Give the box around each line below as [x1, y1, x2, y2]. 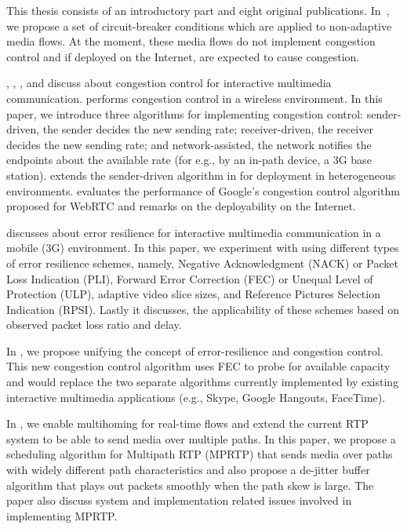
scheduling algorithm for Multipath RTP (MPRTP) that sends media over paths [6, 446, 393, 462]
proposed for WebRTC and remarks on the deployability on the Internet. [6, 198, 356, 214]
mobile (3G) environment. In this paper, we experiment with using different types [6, 239, 399, 256]
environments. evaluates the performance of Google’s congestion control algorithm [6, 182, 400, 199]
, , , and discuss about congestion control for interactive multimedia [6, 75, 332, 91]
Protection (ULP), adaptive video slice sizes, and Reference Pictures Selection [6, 286, 380, 302]
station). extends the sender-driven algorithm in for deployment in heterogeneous [6, 166, 396, 183]
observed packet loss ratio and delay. [6, 316, 182, 333]
